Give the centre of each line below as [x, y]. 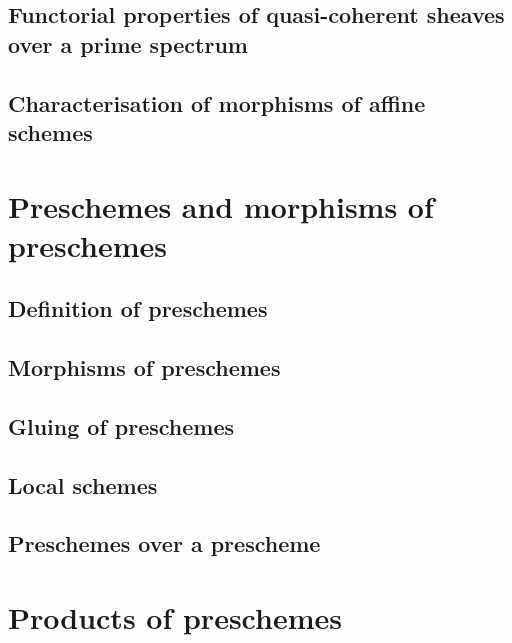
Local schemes [83, 484]
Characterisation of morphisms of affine [217, 102]
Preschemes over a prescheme [164, 543]
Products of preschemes [175, 617]
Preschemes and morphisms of [221, 205]
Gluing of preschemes [121, 425]
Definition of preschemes [138, 308]
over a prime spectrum [128, 43]
